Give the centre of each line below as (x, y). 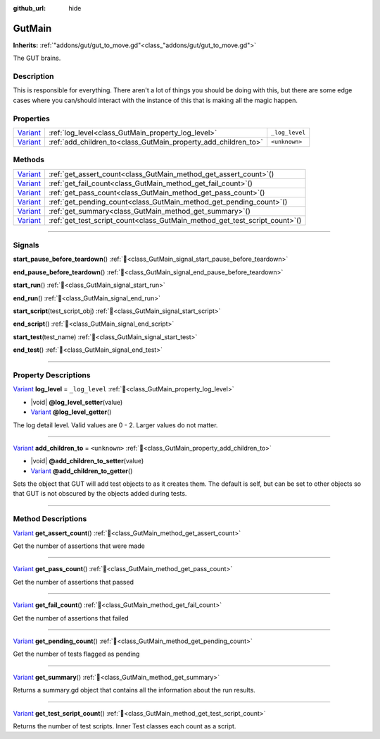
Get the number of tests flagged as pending (76, 654)
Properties (32, 118)
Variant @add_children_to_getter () (82, 471)
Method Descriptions (50, 519)
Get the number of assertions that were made (79, 546)
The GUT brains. (37, 58)
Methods (29, 160)
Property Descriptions (52, 375)
